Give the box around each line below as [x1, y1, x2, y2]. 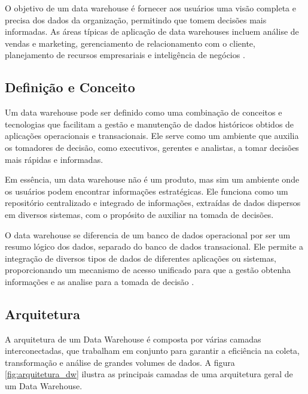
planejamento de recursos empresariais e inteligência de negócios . [5, 49, 245, 61]
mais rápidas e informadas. [5, 153, 103, 165]
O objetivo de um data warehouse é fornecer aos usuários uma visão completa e [5, 2, 296, 14]
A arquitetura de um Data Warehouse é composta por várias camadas [5, 332, 261, 345]
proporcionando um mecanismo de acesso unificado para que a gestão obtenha [5, 263, 291, 276]
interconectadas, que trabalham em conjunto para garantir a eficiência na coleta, [5, 344, 300, 357]
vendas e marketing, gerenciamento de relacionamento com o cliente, [5, 37, 255, 49]
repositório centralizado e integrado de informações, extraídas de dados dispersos [5, 196, 301, 209]
